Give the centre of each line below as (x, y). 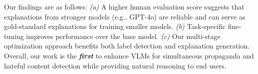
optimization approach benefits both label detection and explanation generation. (127, 46)
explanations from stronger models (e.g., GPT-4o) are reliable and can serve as (125, 16)
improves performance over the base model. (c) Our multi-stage (123, 36)
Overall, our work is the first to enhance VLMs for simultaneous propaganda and (129, 55)
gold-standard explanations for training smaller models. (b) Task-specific (115, 26)
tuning (14, 36)
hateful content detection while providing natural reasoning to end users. (115, 65)
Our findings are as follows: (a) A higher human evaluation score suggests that (124, 6)
